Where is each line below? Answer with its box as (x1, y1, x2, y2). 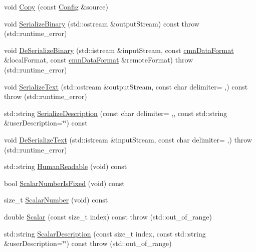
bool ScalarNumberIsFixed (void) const (4, 177, 125, 188)
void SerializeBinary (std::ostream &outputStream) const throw (4, 18, 199, 28)
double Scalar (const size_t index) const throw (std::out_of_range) (4, 211, 212, 221)
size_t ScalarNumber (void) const (4, 194, 108, 205)
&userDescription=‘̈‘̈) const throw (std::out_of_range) (4, 238, 172, 248)
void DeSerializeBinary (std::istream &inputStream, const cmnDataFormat (4, 44, 234, 55)
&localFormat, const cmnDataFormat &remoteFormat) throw (4, 54, 193, 65)
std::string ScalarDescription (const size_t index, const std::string (4, 228, 206, 238)
